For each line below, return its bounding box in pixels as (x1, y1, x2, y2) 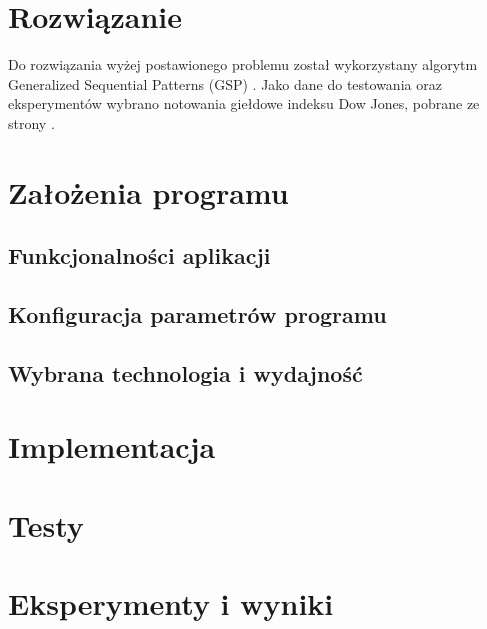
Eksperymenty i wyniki (8, 583, 334, 624)
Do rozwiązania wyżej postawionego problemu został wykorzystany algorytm (8, 54, 478, 75)
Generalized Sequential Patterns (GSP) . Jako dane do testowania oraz (8, 73, 442, 94)
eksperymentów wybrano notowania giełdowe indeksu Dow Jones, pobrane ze (8, 93, 480, 114)
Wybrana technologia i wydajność (8, 357, 363, 388)
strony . (8, 112, 55, 133)
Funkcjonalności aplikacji (8, 240, 271, 271)
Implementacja (8, 426, 216, 467)
